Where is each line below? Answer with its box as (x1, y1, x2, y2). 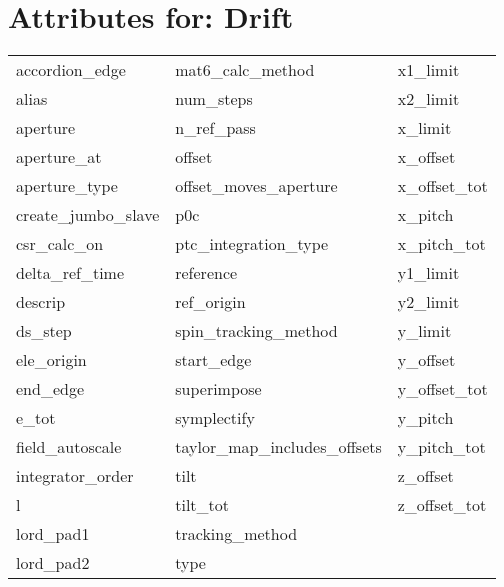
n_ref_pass (175, 116, 256, 140)
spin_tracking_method (175, 319, 338, 343)
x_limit (397, 116, 452, 140)
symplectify (175, 406, 255, 430)
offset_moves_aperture (175, 174, 338, 198)
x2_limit (397, 87, 460, 111)
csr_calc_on (16, 232, 104, 256)
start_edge (175, 348, 252, 372)
